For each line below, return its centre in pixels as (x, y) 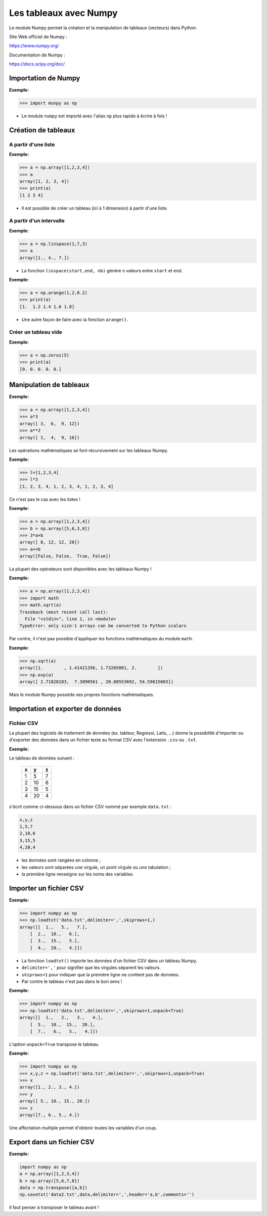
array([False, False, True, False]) (65, 556)
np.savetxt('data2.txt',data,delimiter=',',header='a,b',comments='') (107, 1195)
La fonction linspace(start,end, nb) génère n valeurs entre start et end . (102, 270)
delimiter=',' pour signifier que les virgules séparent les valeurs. (91, 967)
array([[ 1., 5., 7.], (53, 927)
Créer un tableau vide (36, 332)
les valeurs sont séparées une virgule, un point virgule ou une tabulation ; (96, 867)
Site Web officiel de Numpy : (38, 37)
